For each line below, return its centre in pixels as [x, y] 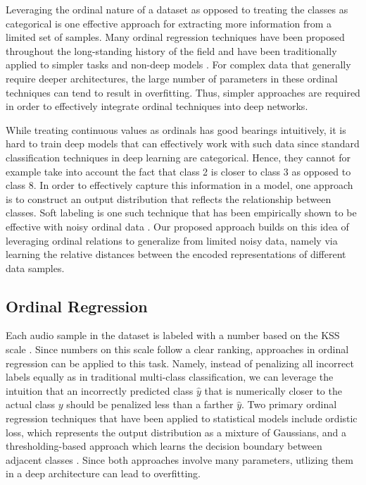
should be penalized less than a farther [150, 404]
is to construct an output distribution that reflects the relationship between [169, 198]
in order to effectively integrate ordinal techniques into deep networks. [157, 106]
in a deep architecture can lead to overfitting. [103, 473]
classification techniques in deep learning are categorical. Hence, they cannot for [178, 157]
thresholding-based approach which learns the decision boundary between [164, 446]
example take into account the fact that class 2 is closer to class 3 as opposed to [178, 171]
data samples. [35, 268]
